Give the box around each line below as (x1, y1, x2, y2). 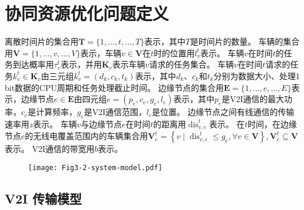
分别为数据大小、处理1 (213, 69, 300, 82)
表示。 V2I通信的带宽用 (5, 143, 95, 155)
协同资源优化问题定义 (5, 1, 169, 25)
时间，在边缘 (247, 117, 297, 130)
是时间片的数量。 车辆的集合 (190, 35, 300, 48)
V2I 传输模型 (5, 189, 82, 207)
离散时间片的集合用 (5, 35, 78, 48)
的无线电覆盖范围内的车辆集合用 (25, 130, 148, 142)
